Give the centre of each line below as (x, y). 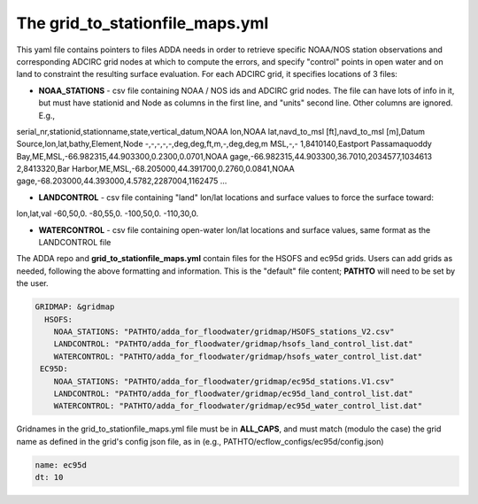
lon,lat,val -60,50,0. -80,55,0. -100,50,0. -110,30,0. (108, 213)
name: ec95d (61, 465)
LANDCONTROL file (75, 243)
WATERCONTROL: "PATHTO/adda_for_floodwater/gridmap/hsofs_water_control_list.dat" (238, 356)
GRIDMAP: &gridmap (75, 307)
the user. (32, 283)
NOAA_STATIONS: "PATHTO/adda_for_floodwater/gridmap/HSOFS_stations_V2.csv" (224, 331)
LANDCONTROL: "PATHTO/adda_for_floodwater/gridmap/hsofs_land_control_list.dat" (233, 344)
